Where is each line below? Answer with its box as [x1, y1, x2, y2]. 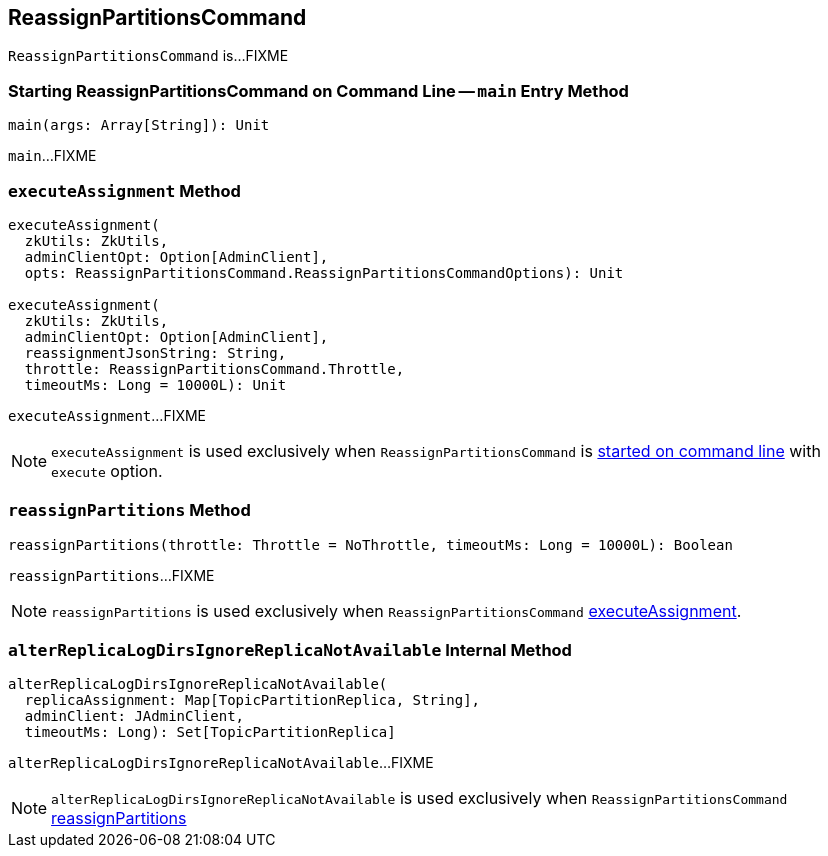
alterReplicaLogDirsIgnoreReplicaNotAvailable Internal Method [8, 640, 572, 661]
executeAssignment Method [8, 180, 241, 201]
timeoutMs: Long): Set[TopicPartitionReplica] [24, 724, 396, 741]
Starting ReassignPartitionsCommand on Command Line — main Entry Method [8, 80, 629, 101]
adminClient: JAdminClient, [24, 708, 245, 725]
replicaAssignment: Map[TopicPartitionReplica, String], [24, 692, 481, 709]
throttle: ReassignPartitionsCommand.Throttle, [24, 360, 405, 377]
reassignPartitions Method [8, 500, 251, 521]
